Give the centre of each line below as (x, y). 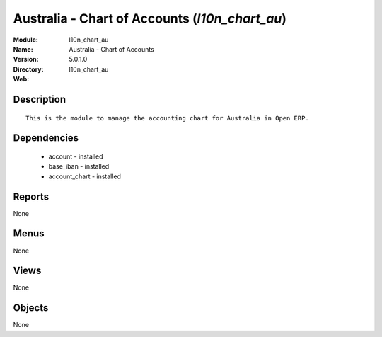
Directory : (28, 69)
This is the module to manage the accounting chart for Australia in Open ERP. (167, 118)
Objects (31, 308)
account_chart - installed (85, 176)
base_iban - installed (79, 166)
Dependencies (46, 138)
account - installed (76, 156)
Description (40, 99)
